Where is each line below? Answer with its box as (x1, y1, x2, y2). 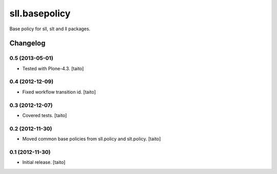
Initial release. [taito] (22, 159, 66, 165)
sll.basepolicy (9, 8, 71, 19)
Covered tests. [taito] (22, 112, 67, 118)
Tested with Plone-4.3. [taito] (22, 65, 84, 71)
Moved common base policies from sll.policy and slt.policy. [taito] (22, 136, 161, 142)
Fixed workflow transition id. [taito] (22, 89, 96, 95)
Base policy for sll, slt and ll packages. (9, 26, 91, 32)
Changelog (9, 39, 46, 48)
